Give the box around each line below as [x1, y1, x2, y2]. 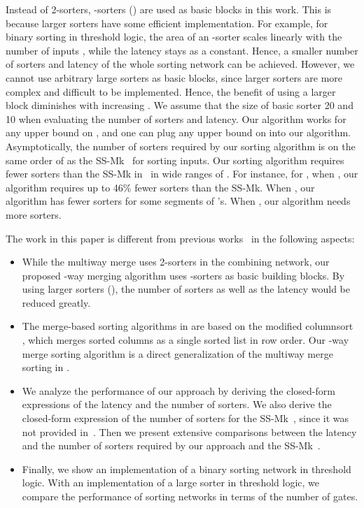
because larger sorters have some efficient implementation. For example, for [6, 15, 328, 30]
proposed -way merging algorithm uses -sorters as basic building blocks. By [22, 268, 345, 282]
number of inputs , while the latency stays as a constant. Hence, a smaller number [6, 43, 358, 57]
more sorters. [6, 207, 62, 222]
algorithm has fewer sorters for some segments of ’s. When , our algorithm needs [6, 194, 351, 208]
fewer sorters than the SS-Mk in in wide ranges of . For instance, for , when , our [6, 166, 358, 181]
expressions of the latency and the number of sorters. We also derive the [22, 397, 332, 412]
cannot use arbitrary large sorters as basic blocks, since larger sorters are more [6, 70, 342, 85]
